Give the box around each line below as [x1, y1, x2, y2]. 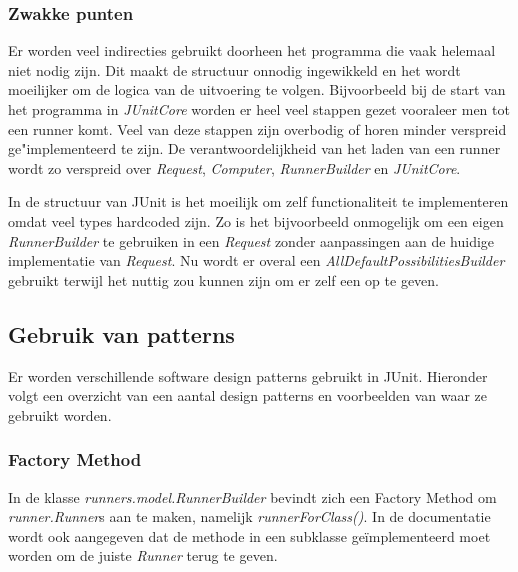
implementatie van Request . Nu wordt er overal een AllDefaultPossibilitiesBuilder [8, 250, 505, 271]
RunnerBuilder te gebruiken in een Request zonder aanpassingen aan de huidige [8, 230, 495, 251]
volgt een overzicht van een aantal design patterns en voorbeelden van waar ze [8, 385, 487, 406]
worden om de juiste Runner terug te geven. [8, 545, 278, 566]
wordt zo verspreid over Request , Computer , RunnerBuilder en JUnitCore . [8, 157, 461, 178]
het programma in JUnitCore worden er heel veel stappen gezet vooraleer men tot [8, 99, 510, 119]
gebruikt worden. [8, 404, 112, 425]
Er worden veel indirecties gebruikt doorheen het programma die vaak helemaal [8, 40, 496, 61]
